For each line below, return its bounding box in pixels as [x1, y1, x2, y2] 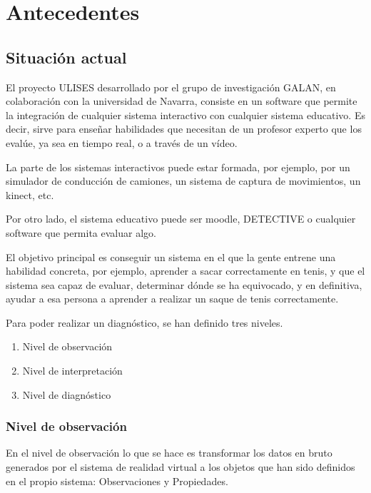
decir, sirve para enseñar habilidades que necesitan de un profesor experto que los [6, 121, 362, 136]
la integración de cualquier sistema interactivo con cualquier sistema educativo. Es [6, 107, 365, 122]
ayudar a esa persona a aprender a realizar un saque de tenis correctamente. [6, 291, 339, 306]
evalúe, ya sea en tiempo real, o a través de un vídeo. [6, 135, 238, 150]
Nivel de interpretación [22, 363, 123, 378]
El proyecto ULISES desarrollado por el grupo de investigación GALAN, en [6, 79, 336, 94]
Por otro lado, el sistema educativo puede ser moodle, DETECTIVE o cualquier [6, 211, 356, 226]
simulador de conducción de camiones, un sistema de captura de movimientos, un [6, 173, 361, 188]
